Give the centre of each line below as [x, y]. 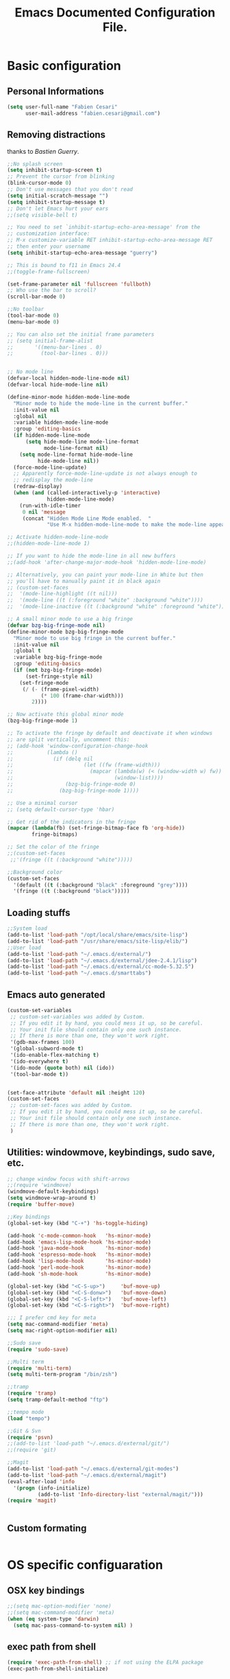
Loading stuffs [39, 912]
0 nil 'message [44, 512]
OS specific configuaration [85, 1565]
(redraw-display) [38, 487]
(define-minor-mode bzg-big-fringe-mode [66, 632]
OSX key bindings [46, 1590]
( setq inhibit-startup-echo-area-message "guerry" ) [82, 253]
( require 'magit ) [32, 1501]
